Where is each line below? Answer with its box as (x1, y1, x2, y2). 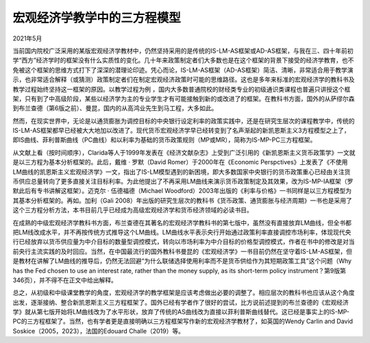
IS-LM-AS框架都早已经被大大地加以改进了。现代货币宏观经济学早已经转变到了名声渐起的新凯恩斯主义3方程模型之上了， (12, 127, 350, 135)
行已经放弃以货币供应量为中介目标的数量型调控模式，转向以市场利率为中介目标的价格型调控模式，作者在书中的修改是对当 (12, 238, 355, 246)
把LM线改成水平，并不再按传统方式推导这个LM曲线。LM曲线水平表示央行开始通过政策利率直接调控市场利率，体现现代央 (12, 228, 351, 236)
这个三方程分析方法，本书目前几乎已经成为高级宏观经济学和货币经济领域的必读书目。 (12, 206, 253, 214)
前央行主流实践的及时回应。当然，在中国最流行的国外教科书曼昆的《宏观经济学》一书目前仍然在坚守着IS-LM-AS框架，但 (12, 247, 353, 255)
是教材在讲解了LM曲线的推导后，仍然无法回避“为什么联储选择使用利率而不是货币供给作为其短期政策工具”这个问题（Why (12, 257, 352, 265)
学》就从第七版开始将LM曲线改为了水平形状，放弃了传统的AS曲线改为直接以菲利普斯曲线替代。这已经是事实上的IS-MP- (12, 308, 349, 316)
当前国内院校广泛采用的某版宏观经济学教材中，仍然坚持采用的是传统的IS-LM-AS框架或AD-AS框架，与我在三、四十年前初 (12, 47, 354, 55)
